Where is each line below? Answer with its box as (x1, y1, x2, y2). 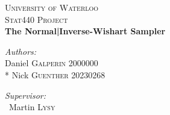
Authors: (5, 45, 37, 57)
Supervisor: (5, 89, 46, 101)
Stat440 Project (5, 13, 68, 25)
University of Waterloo (5, 1, 99, 13)
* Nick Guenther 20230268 (5, 68, 105, 81)
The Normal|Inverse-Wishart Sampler (5, 25, 166, 37)
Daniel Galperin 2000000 (5, 57, 98, 69)
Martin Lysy (8, 101, 55, 113)
